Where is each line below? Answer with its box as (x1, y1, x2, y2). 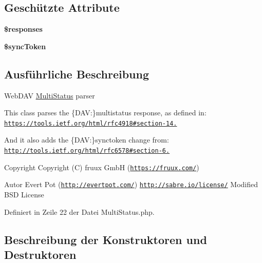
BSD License (4, 189, 44, 199)
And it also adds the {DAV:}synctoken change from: (4, 134, 169, 145)
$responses (4, 24, 43, 34)
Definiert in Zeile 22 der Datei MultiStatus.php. (4, 206, 155, 217)
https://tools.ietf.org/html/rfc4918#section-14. (4, 119, 177, 127)
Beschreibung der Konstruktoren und (4, 231, 207, 247)
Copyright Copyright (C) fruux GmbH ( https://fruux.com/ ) (4, 161, 199, 172)
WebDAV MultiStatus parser (4, 90, 95, 100)
